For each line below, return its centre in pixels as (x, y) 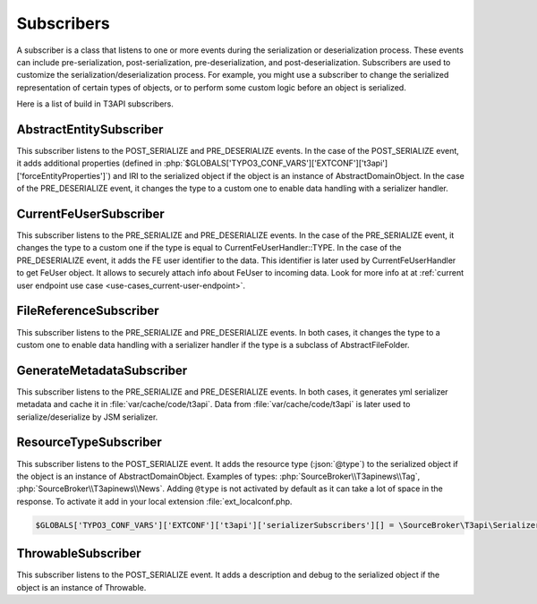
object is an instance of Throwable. (81, 587)
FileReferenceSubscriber (88, 311)
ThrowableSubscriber (79, 553)
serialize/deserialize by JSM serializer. (87, 417)
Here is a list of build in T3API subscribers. (95, 104)
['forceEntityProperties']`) (64, 175)
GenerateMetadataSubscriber (102, 370)
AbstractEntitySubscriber (90, 129)
